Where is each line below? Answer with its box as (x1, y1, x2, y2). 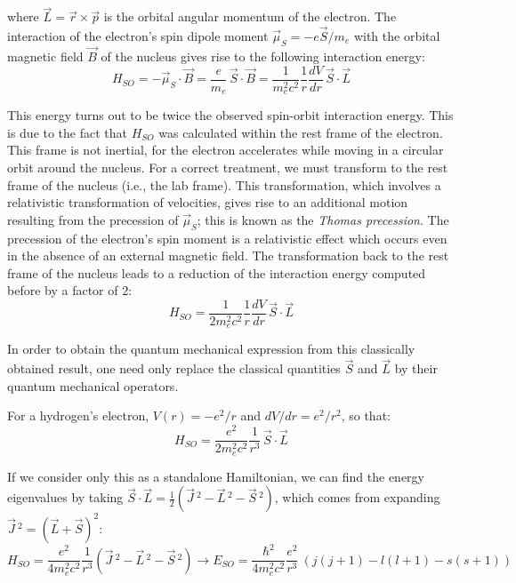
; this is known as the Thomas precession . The (197, 210, 449, 228)
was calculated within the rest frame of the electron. (158, 123, 443, 141)
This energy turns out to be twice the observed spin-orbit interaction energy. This (7, 106, 454, 124)
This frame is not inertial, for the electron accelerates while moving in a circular (7, 140, 444, 159)
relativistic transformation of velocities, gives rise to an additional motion (7, 193, 408, 212)
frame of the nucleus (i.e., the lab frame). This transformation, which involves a (7, 175, 441, 194)
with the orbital (353, 27, 440, 45)
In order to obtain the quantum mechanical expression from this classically (7, 339, 415, 358)
